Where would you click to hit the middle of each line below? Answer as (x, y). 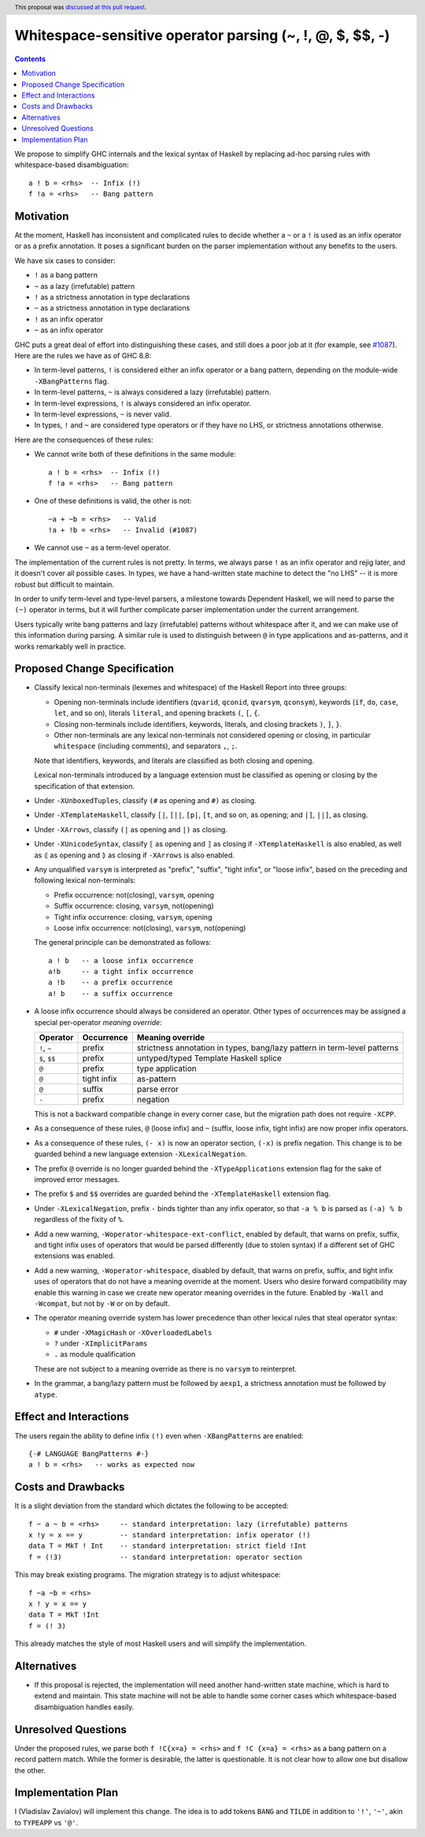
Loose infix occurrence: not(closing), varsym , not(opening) (150, 928)
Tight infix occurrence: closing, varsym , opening (133, 917)
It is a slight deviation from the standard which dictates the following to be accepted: (152, 1506)
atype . (46, 1394)
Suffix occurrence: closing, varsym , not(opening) (134, 906)
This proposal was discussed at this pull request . (81, 7)
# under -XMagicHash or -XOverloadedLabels (133, 1332)
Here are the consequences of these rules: (84, 439)
